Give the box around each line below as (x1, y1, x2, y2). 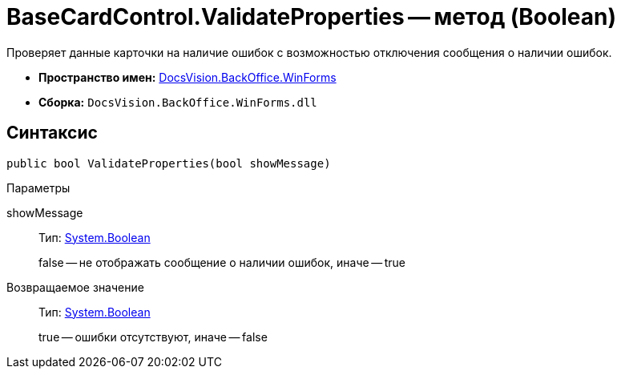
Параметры (6, 180, 71, 195)
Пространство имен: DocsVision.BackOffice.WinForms (38, 70, 337, 84)
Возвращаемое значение (6, 280, 144, 294)
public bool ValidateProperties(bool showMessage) (6, 156, 331, 170)
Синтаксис (6, 123, 98, 143)
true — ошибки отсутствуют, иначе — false (38, 329, 268, 344)
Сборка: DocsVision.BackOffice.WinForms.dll (38, 95, 317, 109)
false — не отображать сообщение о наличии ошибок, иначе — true (38, 255, 406, 269)
